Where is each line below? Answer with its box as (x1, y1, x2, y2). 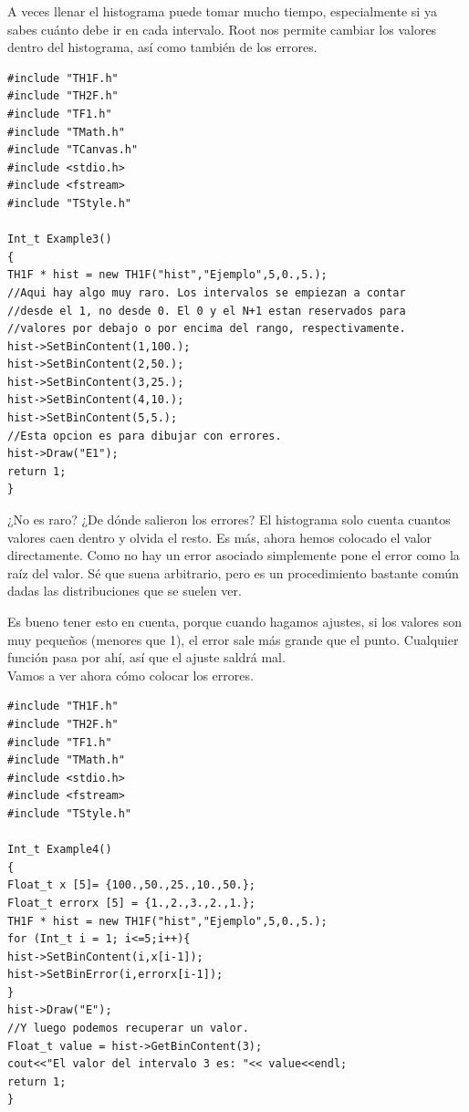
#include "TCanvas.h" (7, 143, 139, 157)
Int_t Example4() (7, 843, 112, 857)
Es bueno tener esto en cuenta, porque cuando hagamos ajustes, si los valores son (7, 612, 462, 630)
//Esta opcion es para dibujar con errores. (7, 429, 282, 442)
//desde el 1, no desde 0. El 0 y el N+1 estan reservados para (7, 304, 406, 317)
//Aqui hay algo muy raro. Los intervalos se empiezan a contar (7, 286, 406, 299)
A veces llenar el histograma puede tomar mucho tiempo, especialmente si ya (7, 2, 437, 20)
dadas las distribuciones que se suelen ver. (7, 581, 242, 600)
